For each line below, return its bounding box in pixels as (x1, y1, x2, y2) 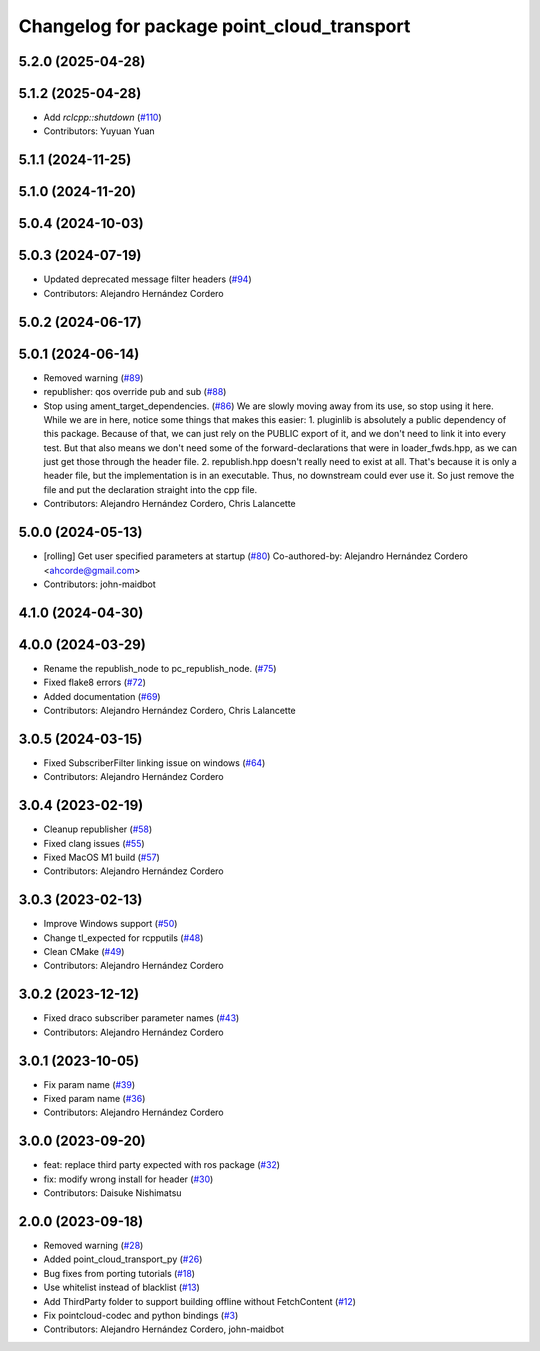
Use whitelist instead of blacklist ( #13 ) (43, 1281, 200, 1294)
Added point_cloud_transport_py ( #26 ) (43, 1253, 203, 1265)
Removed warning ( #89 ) (43, 371, 144, 384)
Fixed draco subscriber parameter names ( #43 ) (43, 1012, 240, 1024)
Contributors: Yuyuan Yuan (43, 125, 155, 137)
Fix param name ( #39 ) (43, 1078, 136, 1090)
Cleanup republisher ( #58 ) (43, 823, 153, 835)
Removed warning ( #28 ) (43, 1240, 144, 1252)
